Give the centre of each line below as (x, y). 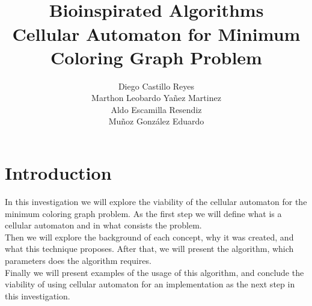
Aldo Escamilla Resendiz (156, 109)
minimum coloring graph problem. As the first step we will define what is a (143, 213)
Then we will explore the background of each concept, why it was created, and (149, 237)
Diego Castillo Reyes (156, 86)
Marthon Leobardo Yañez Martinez (156, 98)
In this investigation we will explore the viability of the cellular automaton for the (156, 201)
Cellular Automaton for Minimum (156, 33)
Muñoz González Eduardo (156, 121)
